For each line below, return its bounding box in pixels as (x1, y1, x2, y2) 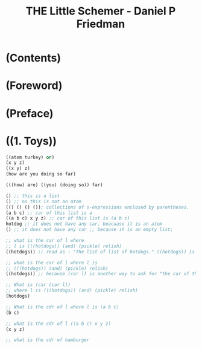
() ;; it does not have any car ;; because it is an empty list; (5, 227, 173, 233)
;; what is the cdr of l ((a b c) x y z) (5, 321, 112, 327)
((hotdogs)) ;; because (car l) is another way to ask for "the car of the (5, 271, 200, 277)
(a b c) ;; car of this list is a (5, 210, 93, 216)
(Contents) (5, 51, 62, 65)
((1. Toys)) (5, 134, 57, 148)
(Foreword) (5, 79, 63, 93)
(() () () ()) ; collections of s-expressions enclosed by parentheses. (5, 204, 189, 210)
